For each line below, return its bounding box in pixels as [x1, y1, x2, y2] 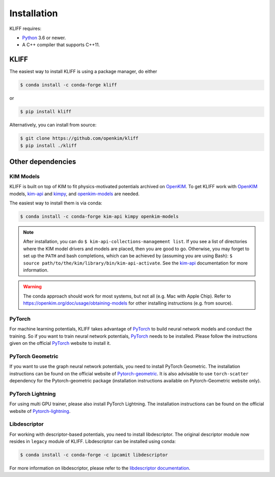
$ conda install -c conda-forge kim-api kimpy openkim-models [20, 214, 179, 220]
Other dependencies [9, 157, 76, 166]
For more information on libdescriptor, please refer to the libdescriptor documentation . [9, 465, 190, 471]
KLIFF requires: [9, 25, 42, 32]
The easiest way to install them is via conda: [9, 200, 102, 206]
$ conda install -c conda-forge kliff [20, 82, 117, 88]
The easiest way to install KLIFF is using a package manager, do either [9, 69, 157, 75]
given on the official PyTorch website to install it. [9, 340, 111, 346]
